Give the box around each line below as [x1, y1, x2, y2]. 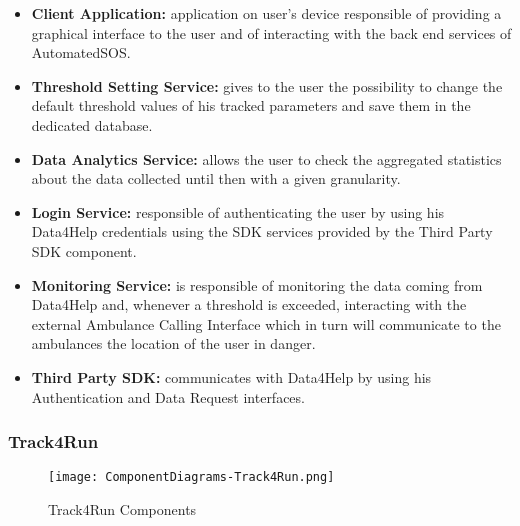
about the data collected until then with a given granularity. [31, 168, 401, 189]
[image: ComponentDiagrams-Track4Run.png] [48, 470, 335, 485]
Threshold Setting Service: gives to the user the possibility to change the [31, 75, 503, 96]
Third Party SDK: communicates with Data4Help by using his [31, 366, 432, 387]
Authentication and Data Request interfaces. [31, 386, 305, 407]
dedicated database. [31, 114, 153, 135]
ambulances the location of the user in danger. [31, 333, 316, 354]
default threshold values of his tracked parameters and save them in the [31, 95, 471, 116]
